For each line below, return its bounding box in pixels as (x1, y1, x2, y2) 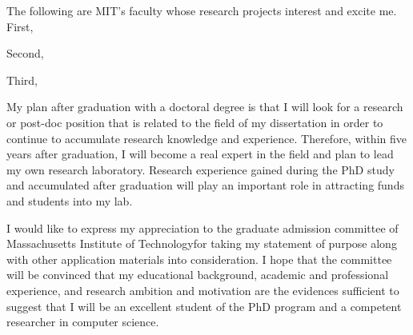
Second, (6, 45, 44, 62)
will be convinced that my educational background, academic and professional (6, 266, 389, 283)
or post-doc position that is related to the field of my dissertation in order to (6, 114, 383, 130)
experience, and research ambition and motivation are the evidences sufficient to (6, 281, 399, 298)
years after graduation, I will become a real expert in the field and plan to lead (6, 146, 394, 162)
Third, (6, 71, 38, 88)
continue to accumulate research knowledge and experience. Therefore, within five (6, 130, 407, 146)
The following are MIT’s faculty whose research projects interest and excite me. (6, 2, 397, 18)
